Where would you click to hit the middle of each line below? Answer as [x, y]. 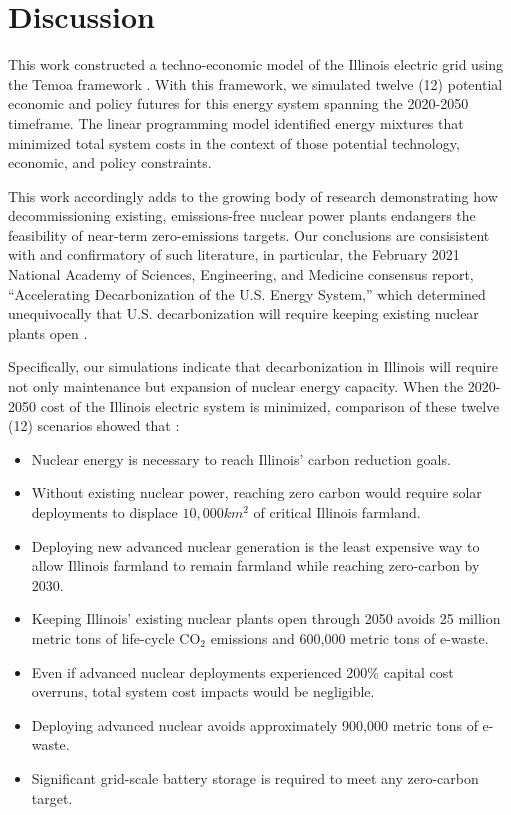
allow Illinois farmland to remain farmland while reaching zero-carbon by [255, 565]
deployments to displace [104, 512]
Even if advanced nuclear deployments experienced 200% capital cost [242, 671]
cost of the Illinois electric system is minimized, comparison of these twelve [270, 405]
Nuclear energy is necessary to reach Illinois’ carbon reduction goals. [241, 458]
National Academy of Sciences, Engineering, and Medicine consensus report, [241, 274]
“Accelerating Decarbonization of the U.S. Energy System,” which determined [247, 293]
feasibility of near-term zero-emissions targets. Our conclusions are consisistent [249, 234]
